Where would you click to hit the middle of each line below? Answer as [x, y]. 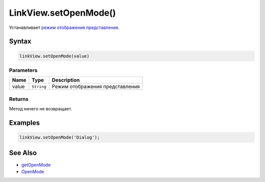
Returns [19, 99]
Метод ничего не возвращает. [40, 109]
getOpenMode [36, 165]
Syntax [20, 41]
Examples [25, 123]
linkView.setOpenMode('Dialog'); [60, 138]
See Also [23, 153]
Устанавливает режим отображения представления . [64, 27]
